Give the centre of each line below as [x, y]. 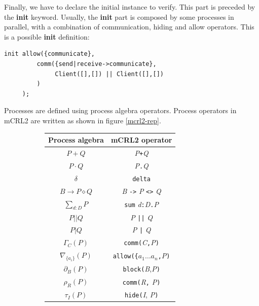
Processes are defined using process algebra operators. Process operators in [120, 110]
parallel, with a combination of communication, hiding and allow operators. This [129, 27]
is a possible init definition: [47, 36]
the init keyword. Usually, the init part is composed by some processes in [119, 16]
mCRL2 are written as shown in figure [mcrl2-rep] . [83, 120]
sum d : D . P [141, 204]
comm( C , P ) [141, 242]
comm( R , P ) [141, 281]
